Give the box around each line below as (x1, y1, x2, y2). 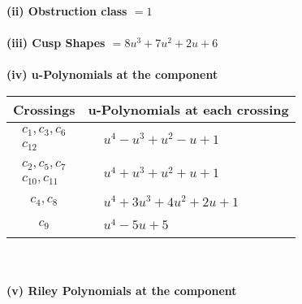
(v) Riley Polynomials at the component (6, 281, 237, 298)
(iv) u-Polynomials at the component (6, 66, 218, 83)
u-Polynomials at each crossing (88, 99, 289, 119)
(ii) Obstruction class (6, 2, 127, 19)
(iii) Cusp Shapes (6, 34, 106, 51)
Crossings (13, 99, 75, 119)
